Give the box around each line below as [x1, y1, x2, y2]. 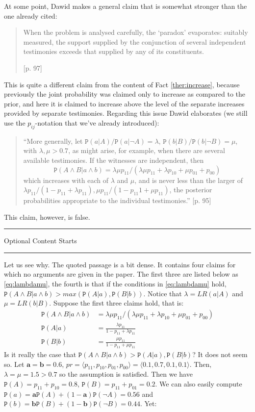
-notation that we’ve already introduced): [35, 117, 159, 128]
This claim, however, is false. [4, 211, 90, 222]
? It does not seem [192, 349, 248, 360]
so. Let [4, 359, 25, 369]
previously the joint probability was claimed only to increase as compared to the [4, 89, 246, 99]
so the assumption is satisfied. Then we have [59, 369, 193, 379]
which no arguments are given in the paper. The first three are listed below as [4, 269, 238, 279]
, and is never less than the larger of [134, 175, 243, 185]
